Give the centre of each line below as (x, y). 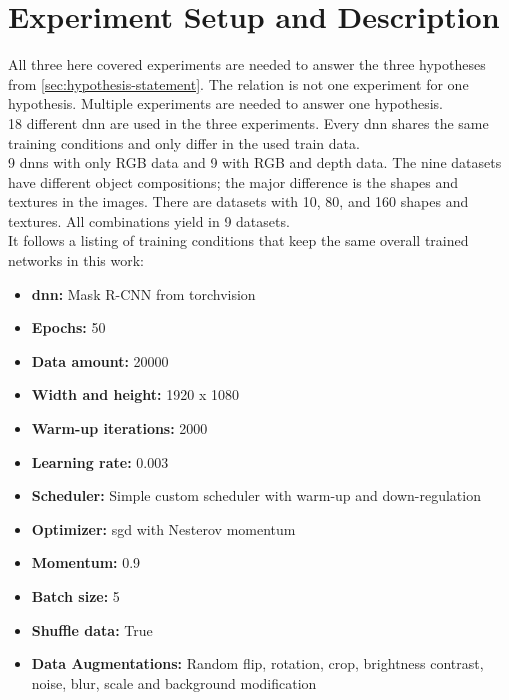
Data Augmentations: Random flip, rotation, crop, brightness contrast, (257, 663)
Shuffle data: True (92, 629)
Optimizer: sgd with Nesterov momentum (163, 528)
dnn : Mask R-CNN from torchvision (143, 293)
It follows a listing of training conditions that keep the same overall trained (238, 240)
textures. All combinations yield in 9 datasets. (149, 220)
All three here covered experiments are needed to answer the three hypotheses (247, 64)
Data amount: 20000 (100, 360)
